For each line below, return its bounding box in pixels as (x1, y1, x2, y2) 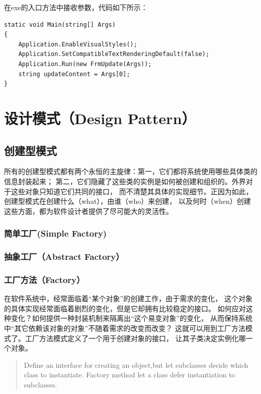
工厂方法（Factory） (4, 273, 85, 286)
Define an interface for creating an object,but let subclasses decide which (24, 359, 248, 370)
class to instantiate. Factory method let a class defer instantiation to (24, 369, 235, 380)
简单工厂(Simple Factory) (4, 227, 107, 240)
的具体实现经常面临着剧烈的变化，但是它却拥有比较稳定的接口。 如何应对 (4, 303, 246, 313)
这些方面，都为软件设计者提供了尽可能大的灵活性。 (4, 205, 173, 216)
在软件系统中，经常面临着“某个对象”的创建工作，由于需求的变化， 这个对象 (4, 293, 252, 304)
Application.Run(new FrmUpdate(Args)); (18, 60, 152, 68)
